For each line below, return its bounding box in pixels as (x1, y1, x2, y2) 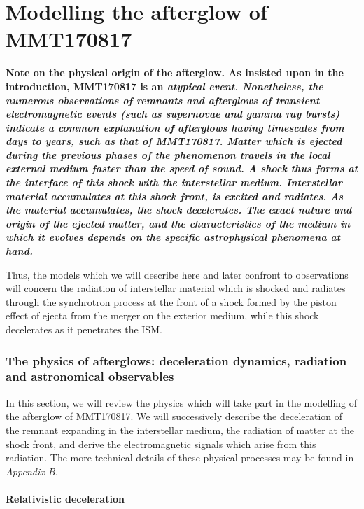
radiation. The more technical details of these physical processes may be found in (6, 450, 354, 465)
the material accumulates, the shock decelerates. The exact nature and (6, 202, 352, 217)
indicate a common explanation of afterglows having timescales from (6, 120, 344, 134)
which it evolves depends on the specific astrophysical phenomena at (6, 230, 341, 244)
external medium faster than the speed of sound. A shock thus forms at (6, 161, 358, 176)
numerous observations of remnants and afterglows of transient (6, 92, 320, 107)
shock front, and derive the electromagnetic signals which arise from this (6, 436, 316, 451)
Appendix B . (6, 463, 58, 478)
